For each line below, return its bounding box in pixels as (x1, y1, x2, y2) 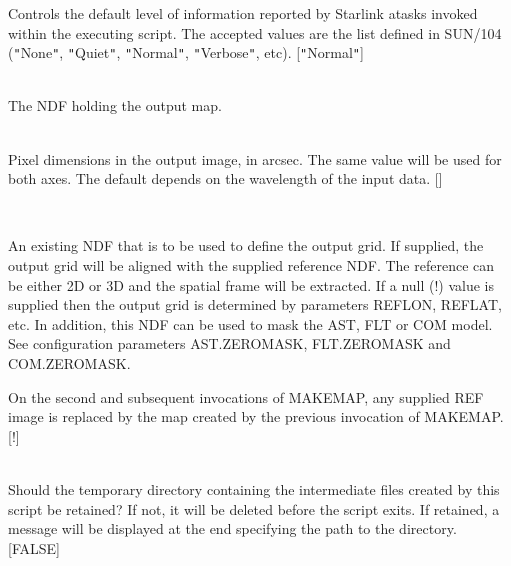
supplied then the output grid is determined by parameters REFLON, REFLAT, (8, 294, 502, 315)
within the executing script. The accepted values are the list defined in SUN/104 (8, 22, 502, 43)
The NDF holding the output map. (8, 95, 222, 116)
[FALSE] (8, 537, 60, 558)
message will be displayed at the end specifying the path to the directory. (8, 518, 457, 539)
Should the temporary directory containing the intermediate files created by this (8, 478, 500, 499)
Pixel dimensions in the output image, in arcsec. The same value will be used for (8, 148, 502, 169)
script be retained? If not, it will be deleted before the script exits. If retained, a (8, 498, 500, 519)
